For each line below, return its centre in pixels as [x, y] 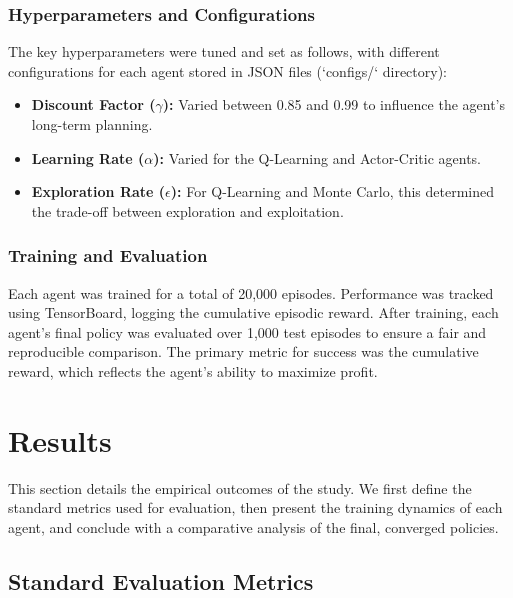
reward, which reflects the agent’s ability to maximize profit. [193, 370]
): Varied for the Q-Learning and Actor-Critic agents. [317, 157]
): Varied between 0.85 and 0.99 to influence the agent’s [334, 104]
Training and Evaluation [108, 255]
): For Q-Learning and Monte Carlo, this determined [332, 191]
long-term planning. [92, 124]
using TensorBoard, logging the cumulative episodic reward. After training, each [253, 312]
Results [60, 439]
